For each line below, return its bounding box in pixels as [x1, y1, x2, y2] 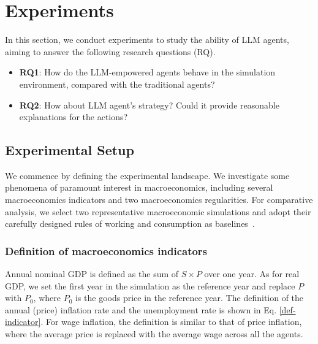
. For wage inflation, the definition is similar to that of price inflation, [40, 315, 302, 328]
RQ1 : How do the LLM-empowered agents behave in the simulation [19, 66, 276, 78]
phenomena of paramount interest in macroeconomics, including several [5, 181, 273, 194]
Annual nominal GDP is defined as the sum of [5, 267, 179, 280]
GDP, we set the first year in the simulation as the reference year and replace [5, 279, 295, 292]
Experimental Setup [5, 140, 134, 159]
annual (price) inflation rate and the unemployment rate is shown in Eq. [5, 303, 277, 316]
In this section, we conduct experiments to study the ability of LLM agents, [5, 33, 289, 46]
